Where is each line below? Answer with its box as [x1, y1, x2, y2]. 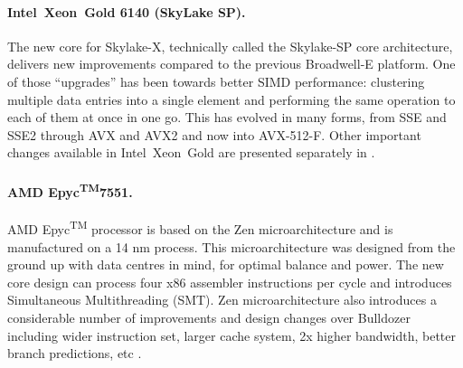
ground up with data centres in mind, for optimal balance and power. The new [7, 255, 444, 274]
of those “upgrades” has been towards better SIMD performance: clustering [7, 71, 425, 90]
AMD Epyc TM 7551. [7, 179, 133, 201]
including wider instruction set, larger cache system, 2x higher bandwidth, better [7, 326, 457, 344]
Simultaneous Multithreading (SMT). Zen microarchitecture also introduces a [7, 290, 437, 309]
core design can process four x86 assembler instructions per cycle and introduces [7, 272, 452, 291]
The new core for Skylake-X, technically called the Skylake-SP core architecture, [7, 36, 453, 55]
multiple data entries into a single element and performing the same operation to [7, 90, 456, 109]
